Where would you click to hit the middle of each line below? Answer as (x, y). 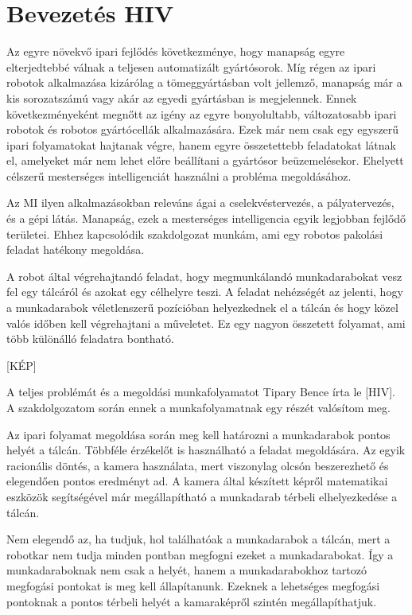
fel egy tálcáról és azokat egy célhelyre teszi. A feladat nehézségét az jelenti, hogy (205, 292)
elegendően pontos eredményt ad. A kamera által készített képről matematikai (197, 481)
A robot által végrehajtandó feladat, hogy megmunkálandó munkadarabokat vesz (204, 276)
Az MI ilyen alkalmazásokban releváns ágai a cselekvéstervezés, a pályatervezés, (200, 202)
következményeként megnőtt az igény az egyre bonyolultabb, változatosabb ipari (202, 113)
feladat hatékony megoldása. (76, 249)
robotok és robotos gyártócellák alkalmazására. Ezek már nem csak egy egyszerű (203, 129)
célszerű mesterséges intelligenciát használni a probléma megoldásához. (179, 175)
